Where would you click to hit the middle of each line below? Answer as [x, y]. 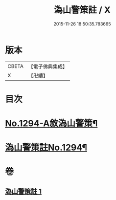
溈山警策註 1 [23, 191]
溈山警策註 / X [82, 10]
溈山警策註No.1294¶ [46, 148]
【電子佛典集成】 [48, 67]
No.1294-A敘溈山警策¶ [51, 123]
